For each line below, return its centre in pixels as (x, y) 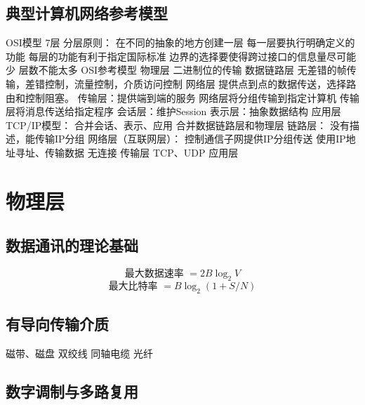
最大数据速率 (154, 274)
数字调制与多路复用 (72, 391)
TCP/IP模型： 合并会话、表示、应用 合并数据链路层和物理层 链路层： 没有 (178, 125)
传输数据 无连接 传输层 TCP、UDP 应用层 (141, 152)
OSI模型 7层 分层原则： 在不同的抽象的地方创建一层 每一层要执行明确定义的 (180, 42)
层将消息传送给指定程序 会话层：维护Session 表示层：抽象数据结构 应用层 (173, 111)
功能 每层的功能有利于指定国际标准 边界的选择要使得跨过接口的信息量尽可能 (181, 56)
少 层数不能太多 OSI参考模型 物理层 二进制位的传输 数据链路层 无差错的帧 (176, 70)
